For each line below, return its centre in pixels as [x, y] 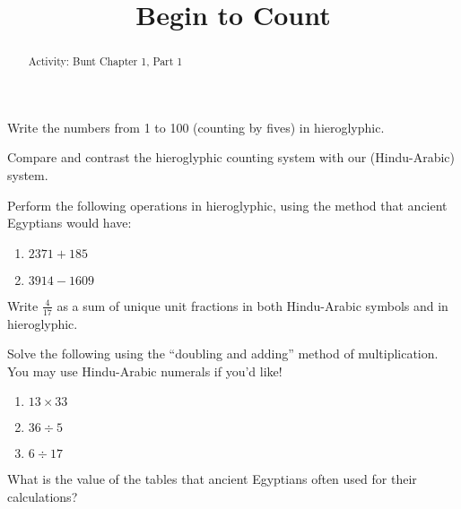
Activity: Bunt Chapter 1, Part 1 [105, 61]
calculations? [43, 496]
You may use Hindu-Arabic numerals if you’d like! [145, 371]
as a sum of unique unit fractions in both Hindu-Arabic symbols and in [252, 305]
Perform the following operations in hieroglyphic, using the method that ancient [227, 205]
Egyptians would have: [70, 223]
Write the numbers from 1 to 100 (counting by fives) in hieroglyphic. [196, 127]
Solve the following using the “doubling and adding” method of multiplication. [223, 354]
